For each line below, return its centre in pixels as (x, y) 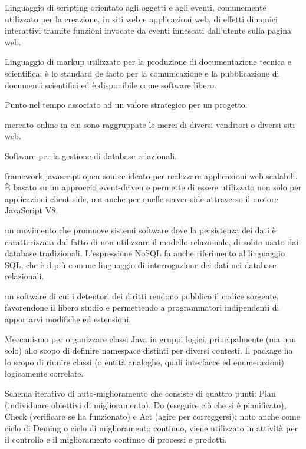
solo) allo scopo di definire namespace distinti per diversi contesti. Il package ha (149, 350)
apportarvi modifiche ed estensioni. (68, 319)
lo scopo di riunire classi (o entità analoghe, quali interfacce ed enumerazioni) (145, 361)
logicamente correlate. (44, 373)
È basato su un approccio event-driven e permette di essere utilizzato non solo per (153, 187)
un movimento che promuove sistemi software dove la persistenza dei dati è (140, 230)
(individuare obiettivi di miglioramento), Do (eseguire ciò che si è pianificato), (146, 405)
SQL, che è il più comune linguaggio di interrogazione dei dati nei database (141, 264)
